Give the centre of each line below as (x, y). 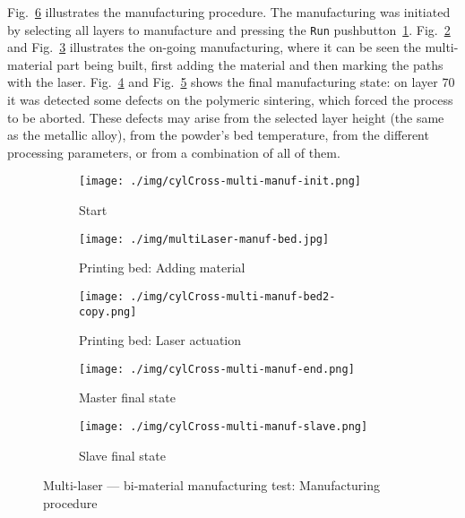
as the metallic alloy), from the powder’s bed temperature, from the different (218, 135)
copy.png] (108, 311)
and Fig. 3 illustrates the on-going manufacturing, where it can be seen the (214, 47)
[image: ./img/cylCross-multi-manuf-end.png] (217, 369)
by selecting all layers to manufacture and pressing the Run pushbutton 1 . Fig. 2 (229, 29)
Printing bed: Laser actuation (160, 340)
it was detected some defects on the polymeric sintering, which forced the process (230, 100)
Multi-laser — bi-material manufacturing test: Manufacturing (212, 485)
